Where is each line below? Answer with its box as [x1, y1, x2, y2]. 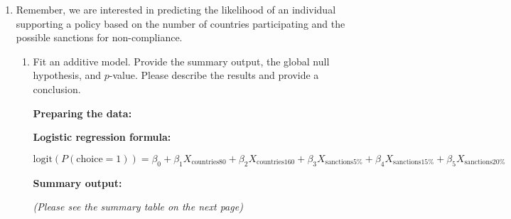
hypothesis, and [33, 68, 102, 82]
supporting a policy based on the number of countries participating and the [16, 16, 345, 31]
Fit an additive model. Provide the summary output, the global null [33, 53, 330, 68]
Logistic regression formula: [33, 129, 171, 144]
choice [76, 154, 103, 164]
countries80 [191, 159, 226, 166]
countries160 [257, 159, 295, 166]
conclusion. [33, 81, 81, 96]
